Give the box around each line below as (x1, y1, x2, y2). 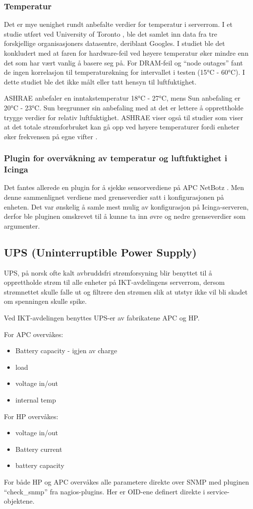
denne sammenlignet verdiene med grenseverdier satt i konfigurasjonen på (4, 192, 224, 202)
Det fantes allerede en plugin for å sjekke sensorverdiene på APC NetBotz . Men (4, 182, 244, 192)
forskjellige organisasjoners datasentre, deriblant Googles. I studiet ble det (4, 38, 225, 48)
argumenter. (4, 220, 40, 231)
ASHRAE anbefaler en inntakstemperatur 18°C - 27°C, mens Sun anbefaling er (4, 93, 240, 103)
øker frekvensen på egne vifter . (4, 131, 97, 141)
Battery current (15, 444, 62, 454)
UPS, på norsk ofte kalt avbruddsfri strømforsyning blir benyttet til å (4, 267, 213, 277)
